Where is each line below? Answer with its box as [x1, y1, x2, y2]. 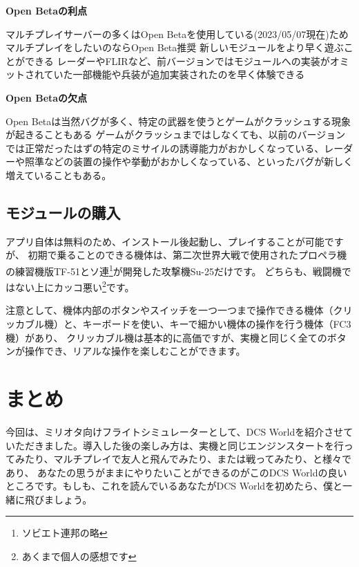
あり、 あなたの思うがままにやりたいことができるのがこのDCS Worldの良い [6, 465, 347, 479]
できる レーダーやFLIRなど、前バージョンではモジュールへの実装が [24, 53, 330, 68]
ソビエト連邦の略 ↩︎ [21, 526, 108, 540]
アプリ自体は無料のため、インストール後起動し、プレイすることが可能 [6, 234, 324, 248]
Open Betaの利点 [6, 3, 88, 17]
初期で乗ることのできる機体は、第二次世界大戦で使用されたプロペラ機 [28, 248, 347, 262]
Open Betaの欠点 [6, 90, 88, 104]
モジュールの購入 [6, 201, 121, 223]
